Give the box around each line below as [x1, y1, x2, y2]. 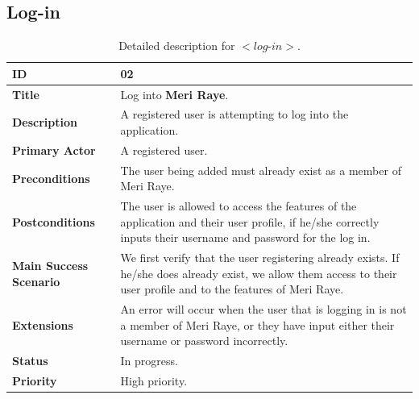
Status [12, 352, 48, 369]
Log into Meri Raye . [120, 85, 229, 102]
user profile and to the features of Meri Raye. [120, 281, 344, 297]
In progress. [120, 352, 178, 369]
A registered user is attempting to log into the [120, 106, 349, 123]
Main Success [12, 257, 89, 274]
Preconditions [12, 169, 90, 186]
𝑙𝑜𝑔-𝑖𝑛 [253, 41, 283, 53]
